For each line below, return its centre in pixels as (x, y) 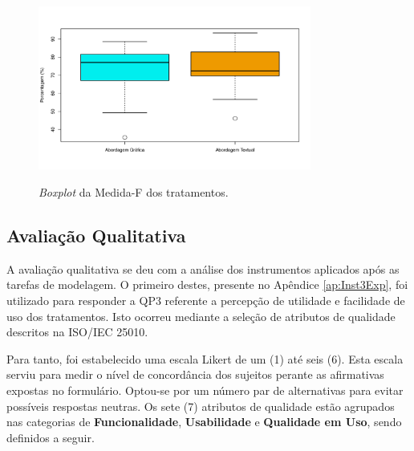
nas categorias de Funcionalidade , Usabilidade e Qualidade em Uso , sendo (204, 422)
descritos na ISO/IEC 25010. (77, 332)
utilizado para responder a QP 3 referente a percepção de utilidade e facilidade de (206, 300)
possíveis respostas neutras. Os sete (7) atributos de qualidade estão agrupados (201, 406)
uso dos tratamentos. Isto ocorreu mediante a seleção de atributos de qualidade (201, 316)
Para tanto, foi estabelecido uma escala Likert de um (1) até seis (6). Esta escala (205, 358)
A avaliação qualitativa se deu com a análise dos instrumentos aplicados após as (203, 268)
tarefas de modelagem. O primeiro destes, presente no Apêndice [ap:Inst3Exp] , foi (207, 284)
